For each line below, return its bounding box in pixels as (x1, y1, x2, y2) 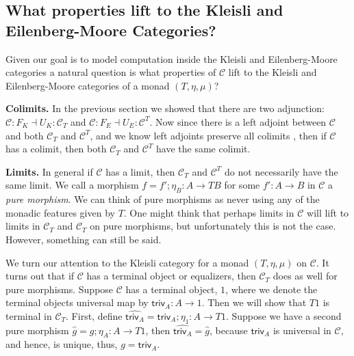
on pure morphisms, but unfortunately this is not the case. (90, 219, 336, 233)
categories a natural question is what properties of (5, 65, 216, 79)
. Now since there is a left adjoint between (149, 114, 327, 128)
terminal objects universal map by (5, 295, 149, 310)
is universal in (273, 323, 331, 337)
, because (210, 323, 248, 337)
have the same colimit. (156, 141, 251, 156)
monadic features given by (5, 205, 115, 219)
